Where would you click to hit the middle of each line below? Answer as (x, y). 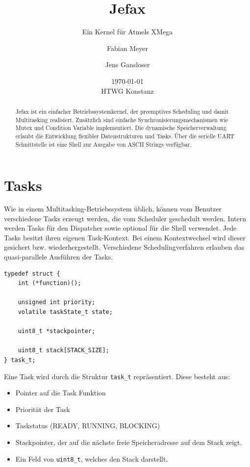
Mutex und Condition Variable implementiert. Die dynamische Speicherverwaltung (121, 128)
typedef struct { (32, 273)
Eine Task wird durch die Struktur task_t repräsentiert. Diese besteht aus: (117, 376)
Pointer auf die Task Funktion (61, 393)
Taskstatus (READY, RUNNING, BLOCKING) (88, 426)
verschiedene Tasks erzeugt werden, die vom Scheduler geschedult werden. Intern (125, 218)
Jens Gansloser (127, 65)
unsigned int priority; (57, 302)
